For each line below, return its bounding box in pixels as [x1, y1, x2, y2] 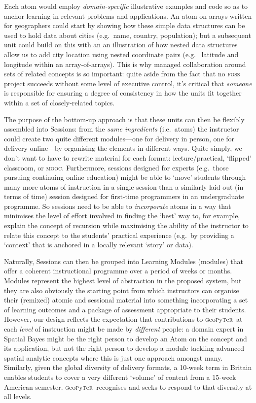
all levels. [4, 391, 32, 402]
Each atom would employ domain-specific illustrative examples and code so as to [4, 1, 248, 11]
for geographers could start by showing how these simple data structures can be [4, 20, 245, 31]
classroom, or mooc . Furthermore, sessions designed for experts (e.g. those [4, 162, 229, 172]
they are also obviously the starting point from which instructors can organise [4, 285, 239, 295]
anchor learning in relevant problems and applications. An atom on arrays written [4, 10, 252, 21]
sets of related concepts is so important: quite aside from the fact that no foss [4, 68, 240, 79]
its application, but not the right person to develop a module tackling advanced [4, 343, 245, 353]
